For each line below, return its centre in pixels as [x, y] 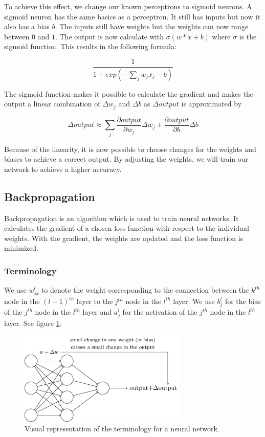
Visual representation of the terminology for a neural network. [122, 429]
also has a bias [27, 26]
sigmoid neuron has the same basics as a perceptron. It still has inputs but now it [132, 16]
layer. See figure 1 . [33, 323]
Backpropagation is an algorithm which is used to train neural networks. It [122, 218]
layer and [97, 312]
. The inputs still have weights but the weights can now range [152, 26]
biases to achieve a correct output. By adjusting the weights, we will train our [126, 159]
